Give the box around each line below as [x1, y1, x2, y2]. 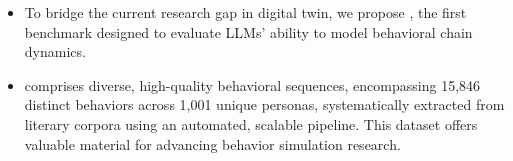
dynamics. [24, 41, 86, 62]
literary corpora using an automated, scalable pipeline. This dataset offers [24, 113, 478, 134]
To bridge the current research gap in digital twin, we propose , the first [24, 2, 467, 22]
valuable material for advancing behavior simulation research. [24, 133, 401, 154]
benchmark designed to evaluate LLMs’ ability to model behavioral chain [24, 21, 473, 42]
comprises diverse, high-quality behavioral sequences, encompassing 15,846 [24, 74, 481, 95]
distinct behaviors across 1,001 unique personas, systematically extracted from [24, 94, 505, 115]
